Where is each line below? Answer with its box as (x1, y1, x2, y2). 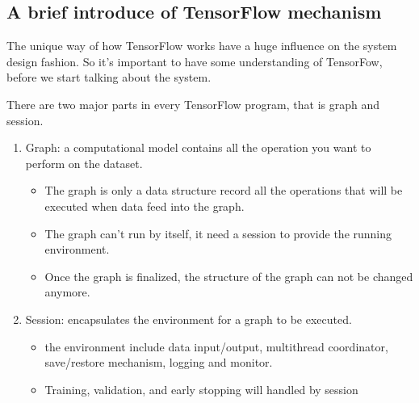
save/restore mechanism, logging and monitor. (44, 354, 273, 371)
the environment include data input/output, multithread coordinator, (44, 338, 388, 355)
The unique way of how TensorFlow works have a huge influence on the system (6, 37, 397, 54)
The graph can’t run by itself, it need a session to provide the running (44, 225, 392, 241)
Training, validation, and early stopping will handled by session (44, 380, 358, 397)
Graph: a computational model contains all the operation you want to (25, 139, 371, 156)
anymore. (44, 283, 90, 300)
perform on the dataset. (25, 154, 143, 171)
